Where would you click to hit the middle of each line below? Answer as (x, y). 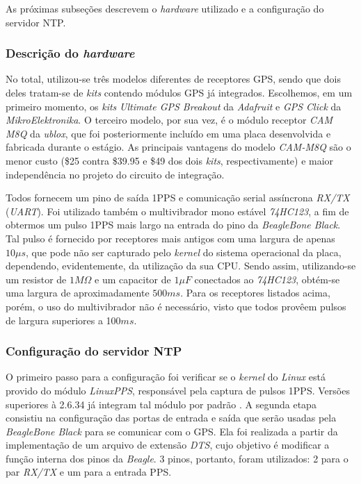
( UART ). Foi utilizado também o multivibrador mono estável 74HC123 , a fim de (177, 211)
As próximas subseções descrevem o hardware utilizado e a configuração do (165, 8)
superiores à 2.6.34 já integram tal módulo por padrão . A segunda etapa (161, 404)
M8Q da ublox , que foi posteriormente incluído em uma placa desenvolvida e (168, 133)
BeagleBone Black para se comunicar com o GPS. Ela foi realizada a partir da (172, 431)
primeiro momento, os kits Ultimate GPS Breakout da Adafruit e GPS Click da (174, 106)
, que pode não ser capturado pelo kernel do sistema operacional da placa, (184, 252)
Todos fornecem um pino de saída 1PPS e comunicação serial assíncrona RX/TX (178, 198)
